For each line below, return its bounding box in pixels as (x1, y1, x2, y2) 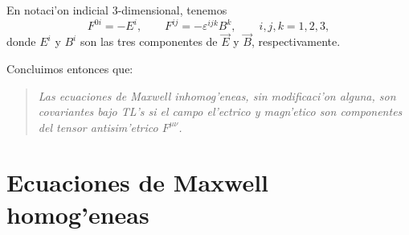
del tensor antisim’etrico (38, 118, 158, 135)
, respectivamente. (251, 33, 341, 50)
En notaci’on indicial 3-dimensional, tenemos (6, 2, 227, 18)
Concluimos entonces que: (6, 60, 133, 76)
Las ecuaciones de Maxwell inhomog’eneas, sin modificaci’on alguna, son (38, 87, 396, 104)
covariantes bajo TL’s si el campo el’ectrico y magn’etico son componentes (38, 103, 403, 120)
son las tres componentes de (80, 33, 218, 50)
